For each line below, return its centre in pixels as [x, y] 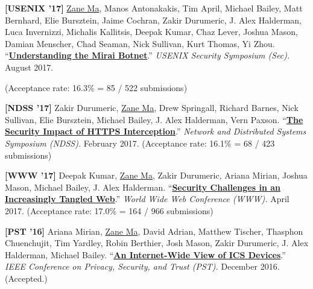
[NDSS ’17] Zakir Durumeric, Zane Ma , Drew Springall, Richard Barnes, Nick [152, 108]
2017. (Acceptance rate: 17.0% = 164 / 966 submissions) [109, 210]
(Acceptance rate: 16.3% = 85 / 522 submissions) [96, 87]
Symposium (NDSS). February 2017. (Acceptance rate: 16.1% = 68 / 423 [140, 143]
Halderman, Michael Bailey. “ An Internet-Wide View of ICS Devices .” [145, 254]
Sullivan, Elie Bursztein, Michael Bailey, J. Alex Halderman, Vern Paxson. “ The [154, 119]
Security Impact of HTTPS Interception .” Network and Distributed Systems [156, 131]
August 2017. [29, 67]
